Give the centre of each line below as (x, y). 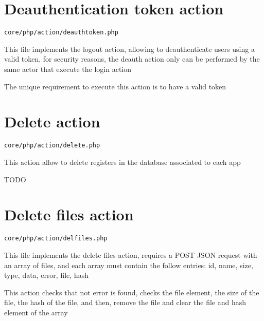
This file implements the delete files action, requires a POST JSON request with (131, 254)
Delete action (52, 121)
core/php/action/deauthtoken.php (61, 33)
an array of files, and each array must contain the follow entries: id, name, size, (129, 265)
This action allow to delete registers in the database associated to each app (122, 162)
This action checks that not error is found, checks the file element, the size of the (132, 292)
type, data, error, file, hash (46, 275)
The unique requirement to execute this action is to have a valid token (115, 86)
